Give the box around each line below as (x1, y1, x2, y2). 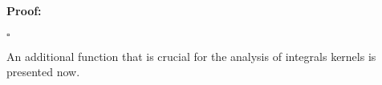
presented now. (6, 63, 80, 80)
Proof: (6, 2, 42, 18)
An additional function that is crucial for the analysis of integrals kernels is (6, 47, 376, 64)
